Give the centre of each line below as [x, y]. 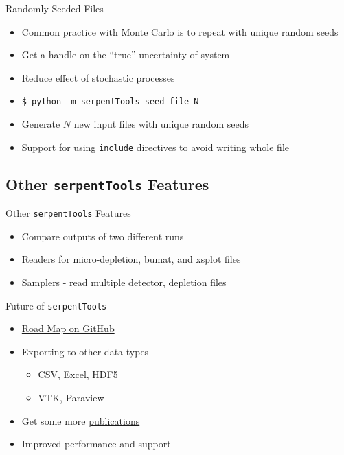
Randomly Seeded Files [55, 8]
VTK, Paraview [71, 397]
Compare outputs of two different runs [103, 236]
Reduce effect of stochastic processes [98, 77]
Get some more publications [81, 420]
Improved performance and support [96, 444]
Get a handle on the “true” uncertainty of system [126, 55]
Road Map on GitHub [68, 328]
